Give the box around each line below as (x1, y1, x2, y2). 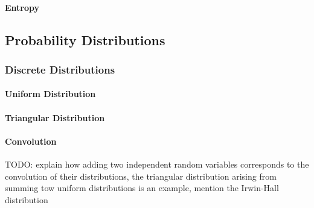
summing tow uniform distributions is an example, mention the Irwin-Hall (5, 181, 279, 194)
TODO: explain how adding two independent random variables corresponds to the (5, 157, 309, 170)
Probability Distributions (5, 30, 165, 49)
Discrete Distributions (5, 61, 115, 77)
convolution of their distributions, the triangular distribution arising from (5, 169, 277, 182)
